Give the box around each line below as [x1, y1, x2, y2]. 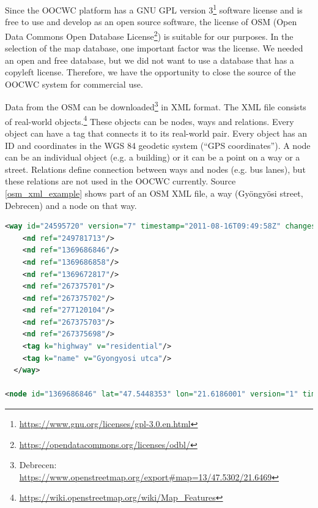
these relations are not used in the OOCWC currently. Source [5, 175, 236, 188]
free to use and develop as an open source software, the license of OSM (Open [5, 15, 297, 28]
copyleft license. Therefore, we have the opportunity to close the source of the [5, 66, 296, 78]
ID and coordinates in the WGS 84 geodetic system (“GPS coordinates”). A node [5, 138, 311, 151]
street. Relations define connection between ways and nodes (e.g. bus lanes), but [5, 162, 306, 175]
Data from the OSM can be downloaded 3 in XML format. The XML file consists [5, 99, 306, 113]
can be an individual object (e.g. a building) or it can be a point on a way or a [5, 151, 300, 164]
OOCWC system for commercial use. [5, 77, 143, 90]
